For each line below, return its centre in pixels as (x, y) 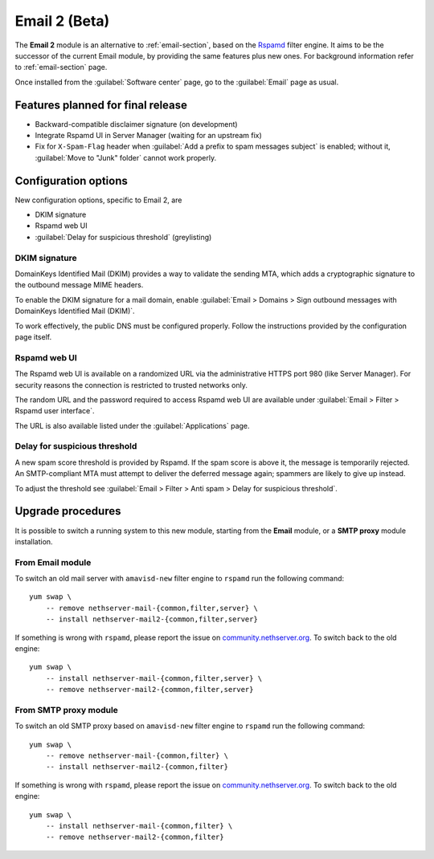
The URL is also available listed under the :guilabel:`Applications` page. (132, 425)
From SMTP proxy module (66, 710)
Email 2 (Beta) (62, 21)
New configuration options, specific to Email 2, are (98, 200)
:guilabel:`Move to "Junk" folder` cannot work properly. (126, 157)
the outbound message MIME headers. (79, 285)
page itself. (33, 336)
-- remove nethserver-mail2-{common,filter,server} (149, 690)
